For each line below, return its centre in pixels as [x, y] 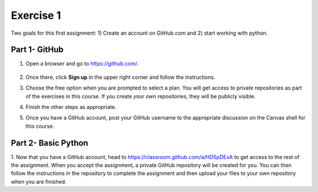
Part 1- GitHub [37, 50]
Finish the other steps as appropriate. [71, 107]
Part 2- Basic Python [49, 143]
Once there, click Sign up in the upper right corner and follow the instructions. [120, 77]
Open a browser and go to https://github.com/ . [82, 64]
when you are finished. [39, 181]
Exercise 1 [36, 15]
